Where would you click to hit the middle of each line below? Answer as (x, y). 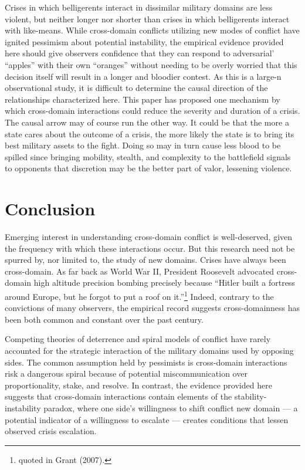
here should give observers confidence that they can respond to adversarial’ (140, 53)
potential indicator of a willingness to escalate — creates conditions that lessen (147, 419)
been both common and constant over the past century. (104, 319)
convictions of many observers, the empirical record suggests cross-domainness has (152, 308)
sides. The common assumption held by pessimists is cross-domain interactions (146, 362)
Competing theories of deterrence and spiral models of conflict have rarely (138, 339)
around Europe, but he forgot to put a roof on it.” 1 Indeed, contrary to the (139, 295)
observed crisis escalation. (51, 431)
